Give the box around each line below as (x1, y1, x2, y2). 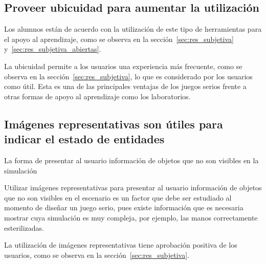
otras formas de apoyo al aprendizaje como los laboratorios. (4, 91, 191, 101)
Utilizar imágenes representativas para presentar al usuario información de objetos (4, 182, 262, 193)
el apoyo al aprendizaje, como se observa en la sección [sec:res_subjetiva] (4, 33, 234, 44)
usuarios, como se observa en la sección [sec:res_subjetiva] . (4, 249, 189, 260)
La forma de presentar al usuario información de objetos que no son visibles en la (4, 155, 259, 165)
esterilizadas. (4, 222, 44, 233)
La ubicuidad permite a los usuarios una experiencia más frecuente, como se (4, 60, 242, 71)
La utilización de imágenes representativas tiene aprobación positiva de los (4, 239, 237, 250)
